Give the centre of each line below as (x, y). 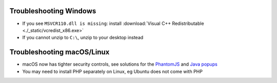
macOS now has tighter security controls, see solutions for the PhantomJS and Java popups (120, 64)
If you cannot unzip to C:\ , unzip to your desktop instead (83, 38)
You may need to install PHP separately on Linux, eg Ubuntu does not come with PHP (112, 71)
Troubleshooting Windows (53, 11)
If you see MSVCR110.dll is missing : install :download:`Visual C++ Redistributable (113, 23)
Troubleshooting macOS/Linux (60, 52)
